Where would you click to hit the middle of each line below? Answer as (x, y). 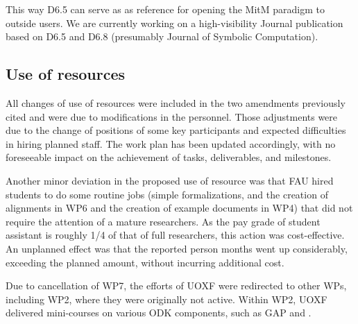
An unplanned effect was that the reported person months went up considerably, (177, 248)
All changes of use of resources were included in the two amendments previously (176, 102)
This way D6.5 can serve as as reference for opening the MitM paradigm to (165, 9)
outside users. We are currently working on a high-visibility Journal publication (174, 23)
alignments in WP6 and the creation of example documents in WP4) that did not (179, 208)
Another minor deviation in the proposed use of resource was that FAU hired (170, 180)
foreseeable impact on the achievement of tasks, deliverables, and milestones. (169, 157)
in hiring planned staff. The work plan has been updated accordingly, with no (171, 143)
